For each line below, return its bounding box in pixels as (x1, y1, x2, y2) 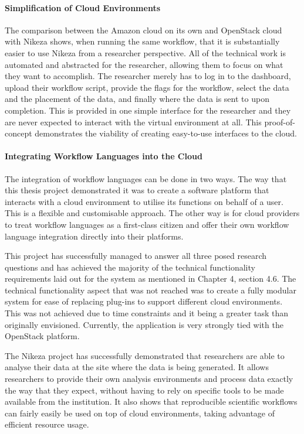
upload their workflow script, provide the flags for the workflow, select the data (5, 81, 289, 93)
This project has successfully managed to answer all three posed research (5, 250, 267, 262)
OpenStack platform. (5, 330, 80, 342)
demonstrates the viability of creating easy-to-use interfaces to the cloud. (35, 127, 297, 139)
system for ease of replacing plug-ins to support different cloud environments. (5, 295, 283, 307)
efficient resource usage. (5, 418, 89, 430)
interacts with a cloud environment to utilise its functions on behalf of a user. (5, 195, 283, 207)
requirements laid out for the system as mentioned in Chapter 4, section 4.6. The (5, 272, 296, 285)
